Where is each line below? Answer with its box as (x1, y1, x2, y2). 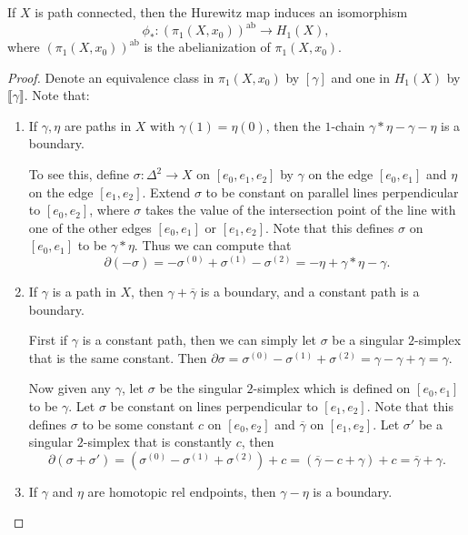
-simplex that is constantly (83, 432, 232, 451)
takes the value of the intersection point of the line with (144, 200, 456, 219)
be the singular (159, 379, 243, 398)
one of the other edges (28, 217, 152, 237)
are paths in (64, 116, 132, 135)
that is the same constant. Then (28, 348, 207, 367)
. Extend (142, 182, 191, 201)
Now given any (28, 379, 112, 398)
